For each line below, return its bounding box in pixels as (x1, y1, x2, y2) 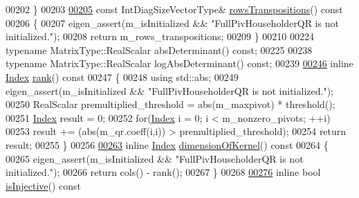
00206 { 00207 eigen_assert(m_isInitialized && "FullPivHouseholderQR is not (6, 15, 339, 30)
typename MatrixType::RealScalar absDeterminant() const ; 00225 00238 (6, 42, 313, 57)
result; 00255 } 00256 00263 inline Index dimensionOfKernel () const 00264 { (6, 137, 329, 152)
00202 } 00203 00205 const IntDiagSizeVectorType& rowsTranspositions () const (6, 2, 343, 16)
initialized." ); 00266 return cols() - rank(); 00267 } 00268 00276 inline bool (6, 165, 321, 179)
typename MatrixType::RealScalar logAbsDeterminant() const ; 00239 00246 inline (6, 56, 353, 71)
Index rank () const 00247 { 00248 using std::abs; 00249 (6, 69, 239, 84)
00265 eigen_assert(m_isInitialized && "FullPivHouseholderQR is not (6, 151, 304, 165)
